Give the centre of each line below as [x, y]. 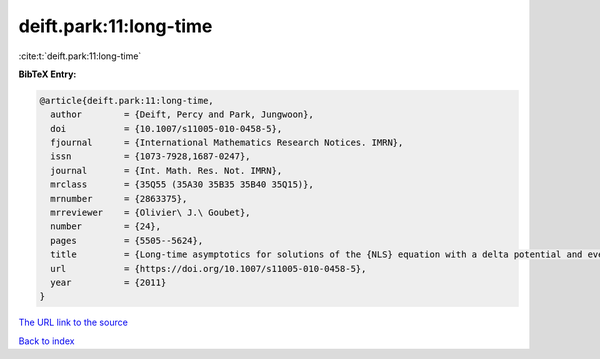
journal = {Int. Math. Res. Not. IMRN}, [166, 170]
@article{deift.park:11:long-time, [126, 100]
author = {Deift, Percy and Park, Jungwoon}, [182, 114]
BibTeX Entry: [47, 74]
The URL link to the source [73, 322]
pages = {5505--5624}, [127, 240]
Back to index [46, 341]
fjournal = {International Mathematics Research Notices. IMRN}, [227, 143]
